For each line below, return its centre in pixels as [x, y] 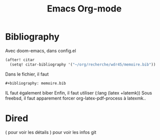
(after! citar [20, 60]
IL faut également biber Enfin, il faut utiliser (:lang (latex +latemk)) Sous [78, 92]
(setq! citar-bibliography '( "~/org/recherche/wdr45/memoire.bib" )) [83, 64]
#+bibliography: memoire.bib [36, 83]
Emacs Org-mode [84, 9]
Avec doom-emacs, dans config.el [41, 50]
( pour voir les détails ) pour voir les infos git [51, 132]
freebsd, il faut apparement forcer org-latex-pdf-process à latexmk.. [76, 98]
